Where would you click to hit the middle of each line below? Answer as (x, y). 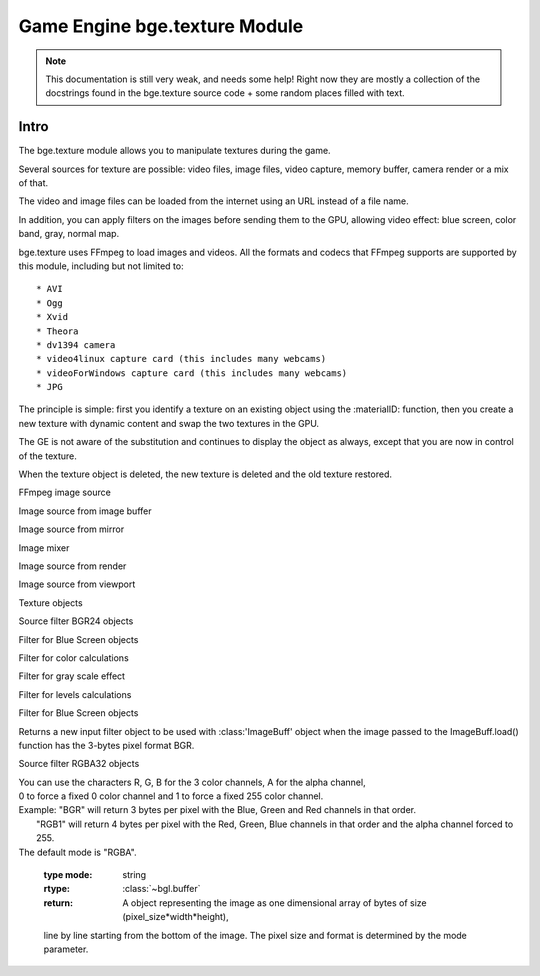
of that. (33, 183)
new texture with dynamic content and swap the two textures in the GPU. (169, 423)
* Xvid (52, 317)
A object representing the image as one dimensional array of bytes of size (274, 902)
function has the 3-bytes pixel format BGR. (106, 745)
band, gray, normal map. (69, 234)
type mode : (68, 875)
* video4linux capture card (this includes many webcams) (181, 359)
